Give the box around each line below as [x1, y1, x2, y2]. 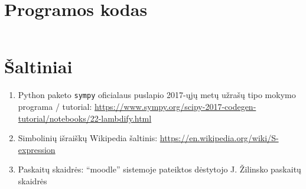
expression [18, 143, 56, 155]
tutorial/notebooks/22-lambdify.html [18, 112, 152, 124]
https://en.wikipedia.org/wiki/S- [159, 132, 279, 144]
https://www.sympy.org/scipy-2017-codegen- [95, 100, 256, 112]
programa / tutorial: [18, 100, 92, 112]
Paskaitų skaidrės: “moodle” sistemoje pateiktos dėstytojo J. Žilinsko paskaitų [18, 163, 301, 175]
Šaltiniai [4, 54, 73, 79]
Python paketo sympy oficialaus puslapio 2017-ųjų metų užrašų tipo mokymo [18, 89, 296, 101]
